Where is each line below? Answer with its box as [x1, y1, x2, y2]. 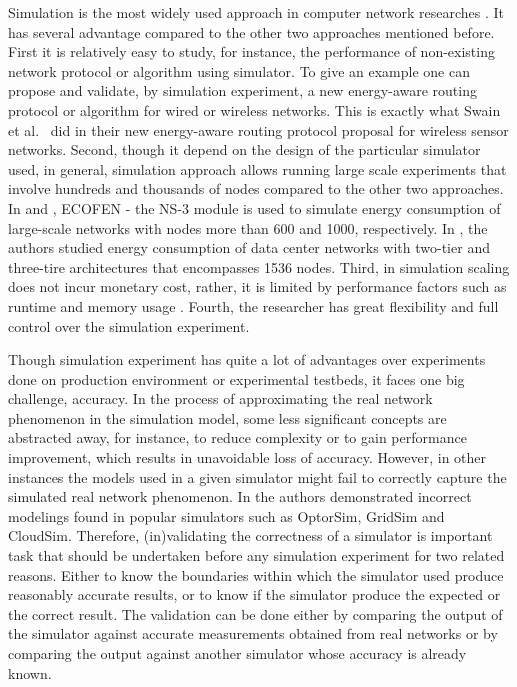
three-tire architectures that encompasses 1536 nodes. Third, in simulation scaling [8, 256, 510, 277]
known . [8, 662, 52, 683]
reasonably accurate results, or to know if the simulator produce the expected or [8, 584, 501, 605]
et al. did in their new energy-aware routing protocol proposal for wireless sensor [8, 119, 509, 140]
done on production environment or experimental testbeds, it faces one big [8, 368, 465, 389]
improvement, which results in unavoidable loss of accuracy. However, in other [8, 447, 487, 468]
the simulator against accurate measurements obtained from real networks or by [8, 623, 498, 644]
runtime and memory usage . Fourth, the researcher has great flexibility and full [8, 295, 499, 316]
